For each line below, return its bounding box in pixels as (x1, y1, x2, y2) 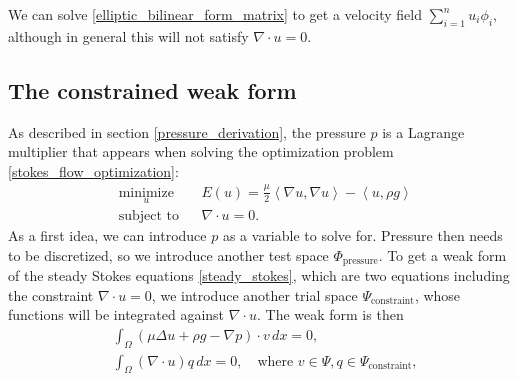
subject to (118, 208, 179, 223)
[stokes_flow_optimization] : (8, 160, 179, 181)
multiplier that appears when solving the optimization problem (8, 141, 394, 162)
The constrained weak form (8, 74, 297, 105)
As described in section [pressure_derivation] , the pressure (8, 121, 366, 142)
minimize (118, 185, 174, 200)
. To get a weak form (378, 244, 507, 265)
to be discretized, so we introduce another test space (8, 244, 329, 265)
